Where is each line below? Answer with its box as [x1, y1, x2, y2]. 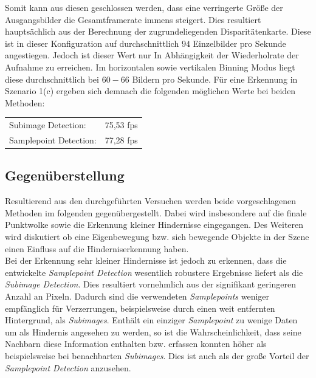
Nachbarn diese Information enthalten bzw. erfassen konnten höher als [5, 337, 267, 350]
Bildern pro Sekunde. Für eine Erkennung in [132, 72, 298, 85]
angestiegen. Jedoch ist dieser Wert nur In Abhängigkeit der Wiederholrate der [5, 49, 299, 61]
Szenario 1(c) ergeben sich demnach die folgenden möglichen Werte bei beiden [5, 84, 296, 97]
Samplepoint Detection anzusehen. [5, 361, 131, 374]
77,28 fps [105, 133, 138, 146]
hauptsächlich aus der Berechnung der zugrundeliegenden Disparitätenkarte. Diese [5, 25, 311, 38]
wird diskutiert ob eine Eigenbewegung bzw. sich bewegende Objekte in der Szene [5, 230, 309, 243]
